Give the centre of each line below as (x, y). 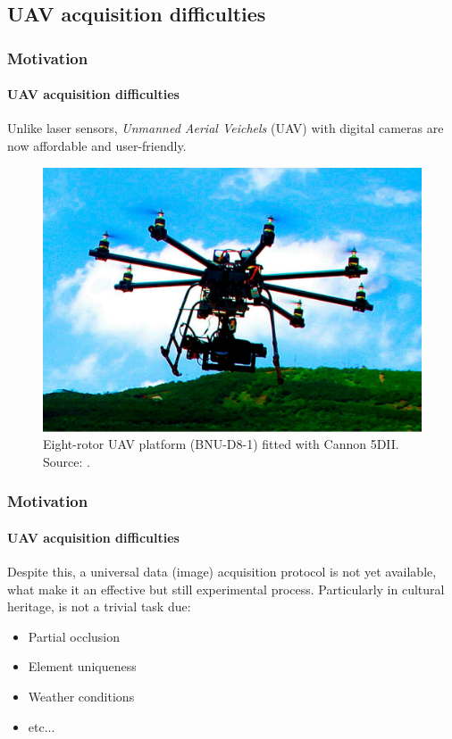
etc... (42, 726)
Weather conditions (81, 697)
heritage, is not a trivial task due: (99, 606)
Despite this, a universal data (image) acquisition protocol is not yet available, (222, 572)
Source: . (67, 461)
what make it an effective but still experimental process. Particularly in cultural (226, 589)
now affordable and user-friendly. (97, 146)
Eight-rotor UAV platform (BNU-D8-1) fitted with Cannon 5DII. (221, 444)
